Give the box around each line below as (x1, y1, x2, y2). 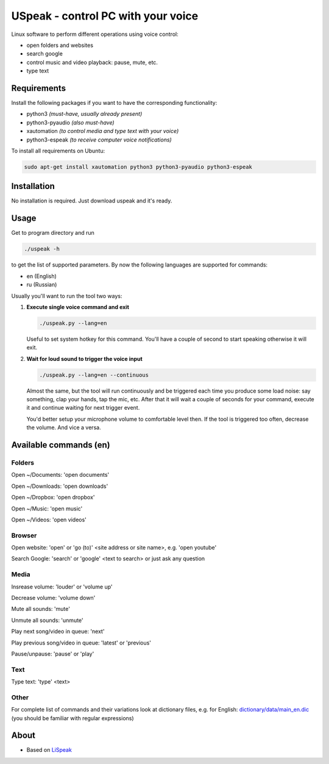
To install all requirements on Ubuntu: (11, 147, 105, 154)
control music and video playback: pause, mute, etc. (26, 59, 158, 66)
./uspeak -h (24, 246, 60, 252)
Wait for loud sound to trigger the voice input (26, 355, 143, 362)
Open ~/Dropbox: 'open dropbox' (11, 494, 95, 501)
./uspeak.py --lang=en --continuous (39, 371, 149, 378)
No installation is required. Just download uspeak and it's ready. (11, 197, 172, 204)
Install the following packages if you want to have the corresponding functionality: (11, 99, 218, 107)
